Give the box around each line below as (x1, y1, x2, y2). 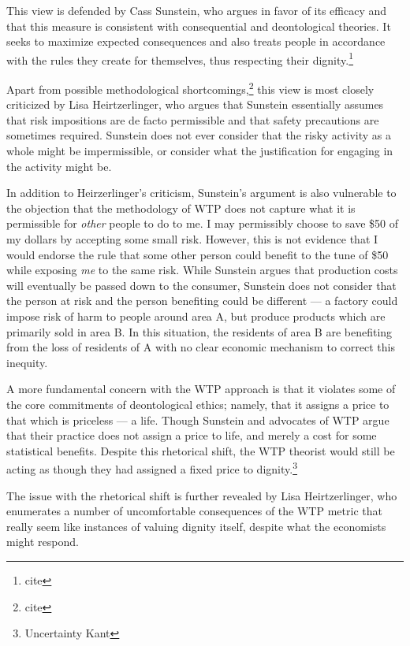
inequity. (6, 354, 48, 370)
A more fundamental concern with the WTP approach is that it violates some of (6, 381, 396, 397)
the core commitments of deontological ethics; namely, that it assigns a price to (6, 395, 389, 412)
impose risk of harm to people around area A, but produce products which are (6, 308, 386, 324)
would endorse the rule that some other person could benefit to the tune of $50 (6, 246, 389, 262)
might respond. (6, 533, 79, 550)
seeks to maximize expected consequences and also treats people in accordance (6, 33, 386, 50)
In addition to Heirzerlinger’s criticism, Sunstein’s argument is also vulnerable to (6, 184, 397, 201)
